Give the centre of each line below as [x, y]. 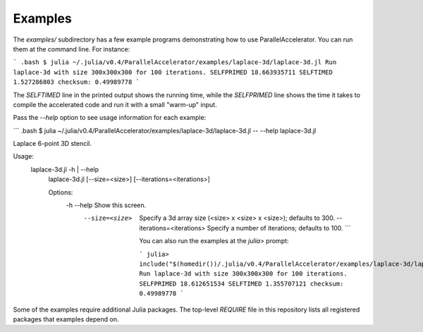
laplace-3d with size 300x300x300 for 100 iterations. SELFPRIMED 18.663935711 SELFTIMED [173, 72]
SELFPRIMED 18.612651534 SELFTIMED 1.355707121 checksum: [241, 283]
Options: [61, 192]
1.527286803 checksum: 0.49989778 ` [76, 82]
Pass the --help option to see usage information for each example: [110, 118]
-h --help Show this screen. [106, 205]
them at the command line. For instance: [72, 49]
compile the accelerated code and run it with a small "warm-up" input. [115, 104]
